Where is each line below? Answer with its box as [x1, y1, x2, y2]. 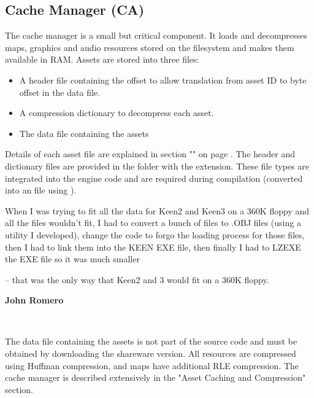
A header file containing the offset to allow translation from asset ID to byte [19, 73, 307, 86]
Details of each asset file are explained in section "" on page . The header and [5, 147, 296, 160]
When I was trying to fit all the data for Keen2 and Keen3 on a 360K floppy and [5, 204, 310, 217]
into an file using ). [5, 184, 77, 197]
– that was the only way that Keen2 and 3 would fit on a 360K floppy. [5, 273, 269, 286]
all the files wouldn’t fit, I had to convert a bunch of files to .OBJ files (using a [5, 216, 301, 229]
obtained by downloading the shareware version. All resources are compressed [5, 347, 296, 360]
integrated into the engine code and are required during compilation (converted [5, 171, 303, 184]
